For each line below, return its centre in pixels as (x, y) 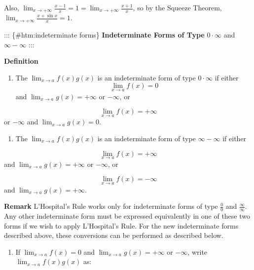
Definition (21, 61)
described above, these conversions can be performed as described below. (114, 235)
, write (198, 251)
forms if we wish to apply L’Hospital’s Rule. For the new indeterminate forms (121, 225)
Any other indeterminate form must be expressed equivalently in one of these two (127, 215)
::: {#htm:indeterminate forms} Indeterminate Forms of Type (104, 34)
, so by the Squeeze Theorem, (177, 7)
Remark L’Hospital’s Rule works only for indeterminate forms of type (111, 206)
